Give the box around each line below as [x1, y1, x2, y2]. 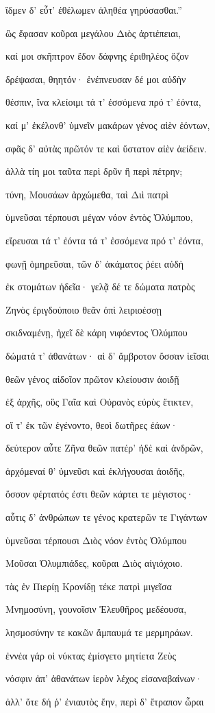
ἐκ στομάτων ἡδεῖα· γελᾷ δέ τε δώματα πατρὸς [5, 279, 195, 294]
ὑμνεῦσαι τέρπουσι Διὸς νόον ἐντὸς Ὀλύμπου [5, 533, 187, 547]
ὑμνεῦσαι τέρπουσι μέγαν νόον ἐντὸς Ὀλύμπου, [5, 210, 193, 224]
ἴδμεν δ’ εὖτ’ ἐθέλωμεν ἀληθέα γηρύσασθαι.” [5, 3, 182, 16]
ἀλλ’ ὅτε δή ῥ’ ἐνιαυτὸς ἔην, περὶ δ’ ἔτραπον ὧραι [5, 694, 204, 708]
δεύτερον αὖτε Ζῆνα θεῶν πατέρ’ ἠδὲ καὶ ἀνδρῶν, [5, 441, 203, 455]
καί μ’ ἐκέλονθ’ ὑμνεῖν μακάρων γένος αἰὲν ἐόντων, [5, 117, 210, 132]
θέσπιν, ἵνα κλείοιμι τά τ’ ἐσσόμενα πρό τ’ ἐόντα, [5, 95, 201, 109]
